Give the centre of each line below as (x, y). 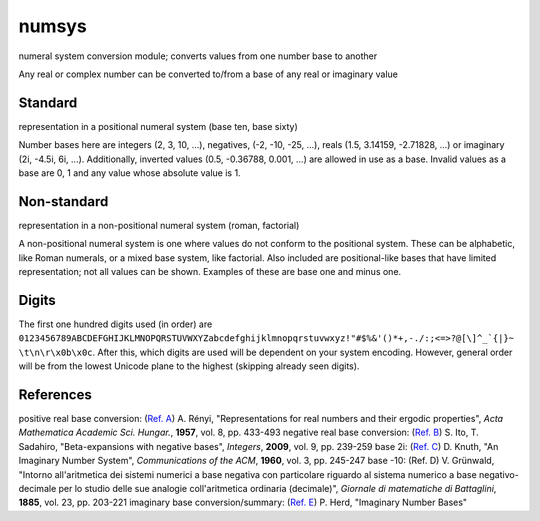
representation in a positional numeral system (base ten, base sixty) (158, 126)
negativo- (498, 474)
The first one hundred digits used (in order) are (115, 324)
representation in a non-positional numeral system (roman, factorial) (159, 225)
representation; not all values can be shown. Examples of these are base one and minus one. (210, 272)
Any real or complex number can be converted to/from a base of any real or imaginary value (208, 74)
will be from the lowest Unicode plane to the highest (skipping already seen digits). (189, 366)
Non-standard (63, 201)
